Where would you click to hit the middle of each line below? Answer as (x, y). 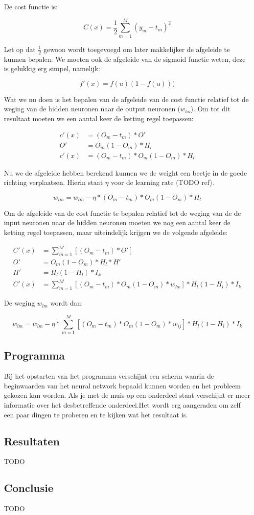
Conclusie (29, 488)
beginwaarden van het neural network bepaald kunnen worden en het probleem (123, 385)
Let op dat (20, 49)
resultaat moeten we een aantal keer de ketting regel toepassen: (99, 118)
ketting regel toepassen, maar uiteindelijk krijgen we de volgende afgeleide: (116, 232)
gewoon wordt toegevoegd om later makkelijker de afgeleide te (137, 49)
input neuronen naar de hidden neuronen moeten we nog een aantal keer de (117, 222)
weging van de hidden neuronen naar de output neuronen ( (92, 109)
